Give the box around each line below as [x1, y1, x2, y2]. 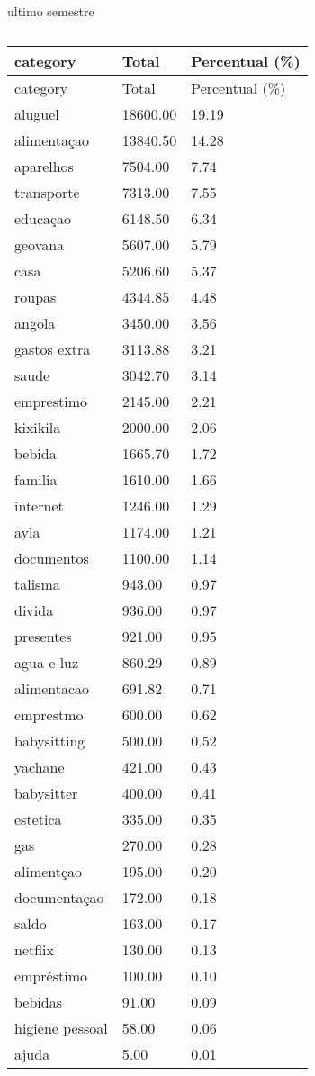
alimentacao [14, 677, 90, 699]
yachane [14, 755, 65, 777]
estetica [14, 808, 62, 829]
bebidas [14, 990, 62, 1012]
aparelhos [14, 155, 74, 176]
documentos [14, 547, 89, 568]
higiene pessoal [14, 1017, 108, 1038]
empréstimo [14, 964, 88, 986]
